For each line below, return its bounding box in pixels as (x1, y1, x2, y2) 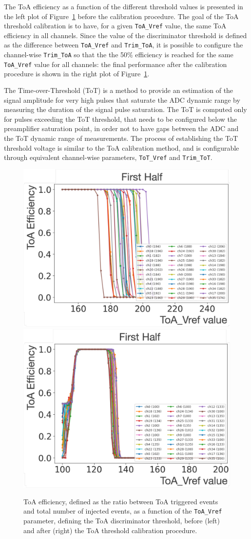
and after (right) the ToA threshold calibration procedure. (23, 525, 197, 535)
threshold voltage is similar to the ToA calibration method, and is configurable (4, 142, 239, 153)
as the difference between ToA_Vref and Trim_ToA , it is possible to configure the (4, 40, 243, 50)
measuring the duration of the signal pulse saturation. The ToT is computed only (4, 104, 247, 114)
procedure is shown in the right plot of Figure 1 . (4, 68, 150, 79)
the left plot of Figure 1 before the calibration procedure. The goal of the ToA (4, 11, 239, 21)
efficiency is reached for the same (135, 49, 233, 60)
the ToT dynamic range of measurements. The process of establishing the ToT (4, 133, 238, 143)
